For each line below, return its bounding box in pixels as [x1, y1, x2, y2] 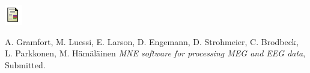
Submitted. [5, 58, 46, 71]
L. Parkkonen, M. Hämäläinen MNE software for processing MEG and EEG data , [5, 47, 306, 59]
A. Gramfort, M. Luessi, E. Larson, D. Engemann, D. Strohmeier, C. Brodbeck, [5, 35, 299, 47]
